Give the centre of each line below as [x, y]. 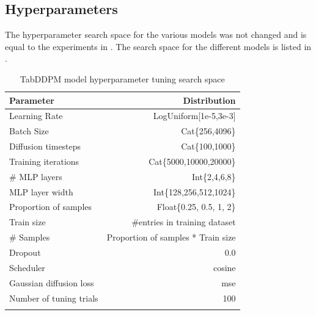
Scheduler [27, 267]
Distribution [209, 100]
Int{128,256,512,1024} [195, 191]
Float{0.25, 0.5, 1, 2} [196, 207]
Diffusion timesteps [45, 146]
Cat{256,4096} [208, 131]
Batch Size [29, 131]
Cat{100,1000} [208, 146]
